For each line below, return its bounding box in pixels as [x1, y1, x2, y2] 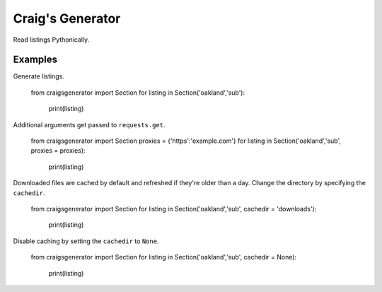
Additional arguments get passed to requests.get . [13, 120, 166, 129]
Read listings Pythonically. [13, 35, 90, 44]
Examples [13, 54, 58, 66]
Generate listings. [13, 72, 65, 81]
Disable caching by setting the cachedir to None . [13, 237, 159, 245]
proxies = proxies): [30, 146, 86, 155]
